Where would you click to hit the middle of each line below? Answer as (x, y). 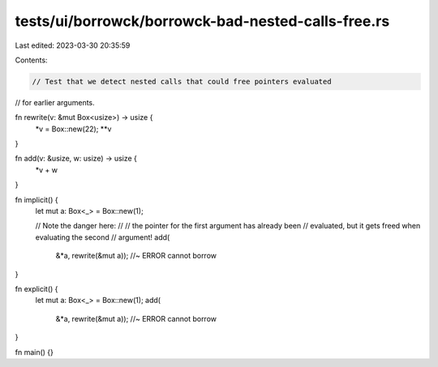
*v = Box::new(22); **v (73, 129)
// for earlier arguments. (55, 102)
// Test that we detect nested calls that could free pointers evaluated (182, 81)
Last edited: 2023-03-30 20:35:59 (73, 45)
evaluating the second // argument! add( (103, 237)
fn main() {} (34, 352)
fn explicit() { (36, 288)
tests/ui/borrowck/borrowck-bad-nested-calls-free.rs (202, 21)
